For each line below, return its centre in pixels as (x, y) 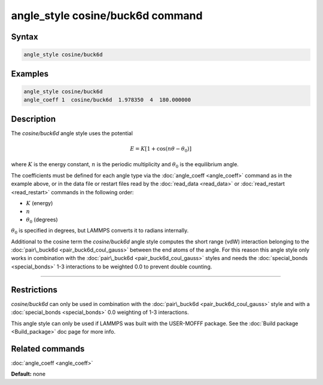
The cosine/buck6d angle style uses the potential (72, 133)
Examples (30, 74)
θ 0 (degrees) (42, 220)
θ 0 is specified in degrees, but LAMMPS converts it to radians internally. (100, 231)
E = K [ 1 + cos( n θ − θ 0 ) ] (161, 149)
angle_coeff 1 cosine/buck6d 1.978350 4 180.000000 (107, 100)
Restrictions (34, 290)
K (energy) (39, 203)
